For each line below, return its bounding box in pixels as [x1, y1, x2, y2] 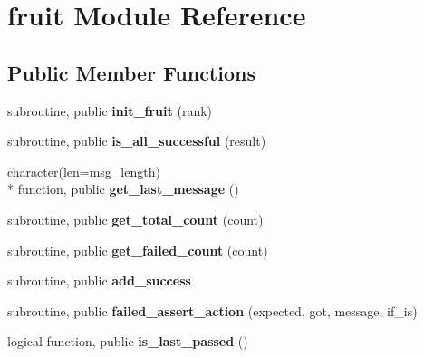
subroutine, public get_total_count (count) [7, 209, 264, 228]
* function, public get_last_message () [7, 179, 239, 198]
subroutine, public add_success [7, 271, 191, 290]
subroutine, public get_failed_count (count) [7, 240, 268, 259]
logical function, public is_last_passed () [7, 332, 248, 351]
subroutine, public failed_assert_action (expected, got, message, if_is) [7, 301, 418, 320]
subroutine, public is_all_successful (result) [7, 131, 266, 150]
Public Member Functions [7, 58, 255, 86]
